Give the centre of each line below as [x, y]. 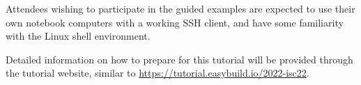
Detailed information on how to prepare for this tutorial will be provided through [179, 59]
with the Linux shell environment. [78, 36]
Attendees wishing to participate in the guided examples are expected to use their [180, 8]
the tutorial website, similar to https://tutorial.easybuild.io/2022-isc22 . [158, 73]
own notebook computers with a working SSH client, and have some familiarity [175, 22]
